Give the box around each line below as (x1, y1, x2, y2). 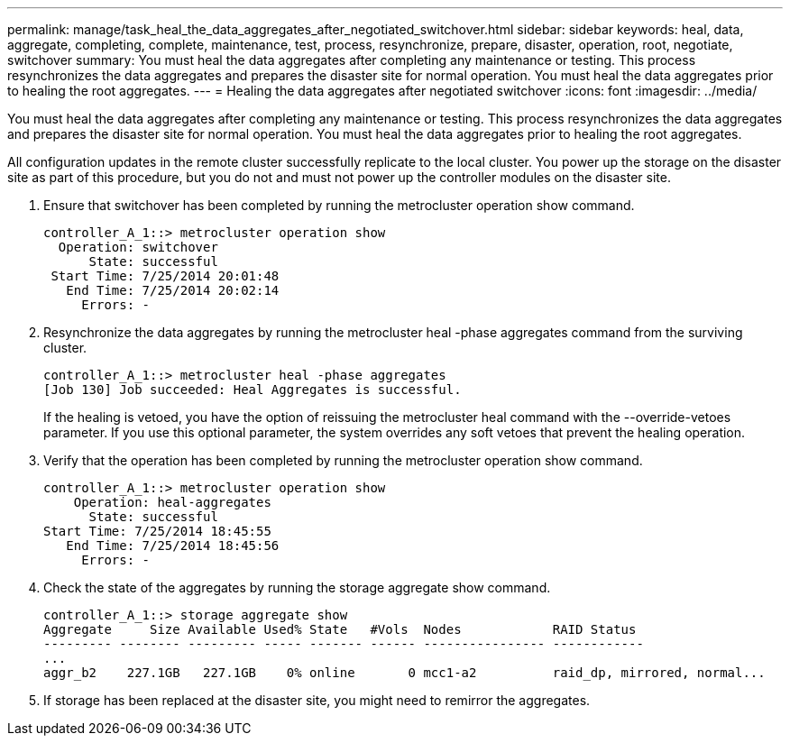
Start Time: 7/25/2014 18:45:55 (43, 524, 271, 538)
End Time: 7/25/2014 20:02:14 (66, 283, 280, 298)
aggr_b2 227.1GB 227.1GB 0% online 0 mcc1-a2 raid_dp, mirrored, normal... (43, 665, 766, 680)
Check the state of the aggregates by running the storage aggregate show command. (43, 580, 551, 595)
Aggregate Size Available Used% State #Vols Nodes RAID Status (43, 622, 637, 637)
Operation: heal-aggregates (73, 495, 271, 509)
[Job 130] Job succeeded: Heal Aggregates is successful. (43, 382, 462, 397)
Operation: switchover (58, 240, 218, 254)
